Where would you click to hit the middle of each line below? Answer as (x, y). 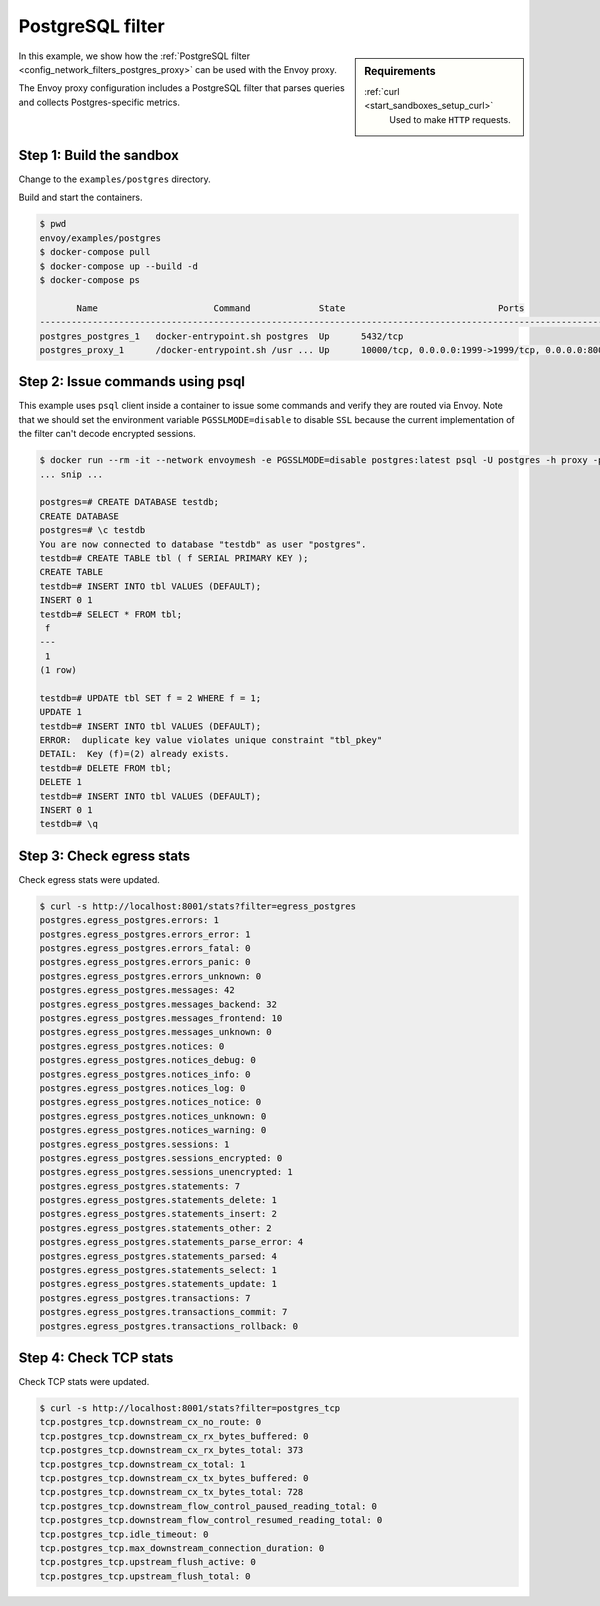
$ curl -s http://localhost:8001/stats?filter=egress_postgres (198, 906)
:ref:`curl (382, 91)
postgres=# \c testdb (92, 530)
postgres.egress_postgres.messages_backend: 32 (158, 1004)
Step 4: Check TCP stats (96, 1358)
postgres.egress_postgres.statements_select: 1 (158, 1270)
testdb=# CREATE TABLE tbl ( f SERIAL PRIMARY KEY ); (174, 558)
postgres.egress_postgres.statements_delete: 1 (158, 1200)
